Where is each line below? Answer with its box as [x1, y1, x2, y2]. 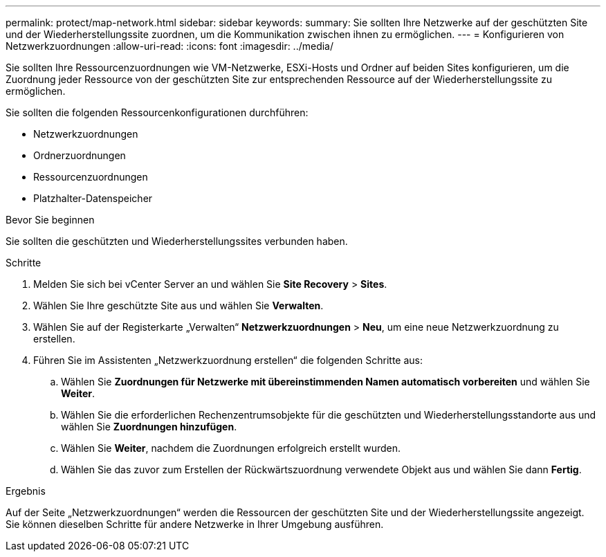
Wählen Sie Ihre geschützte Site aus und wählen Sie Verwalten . [33, 300, 324, 311]
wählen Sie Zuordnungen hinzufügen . [61, 421, 237, 432]
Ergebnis [6, 485, 46, 497]
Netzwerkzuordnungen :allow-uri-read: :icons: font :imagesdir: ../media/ [6, 40, 334, 52]
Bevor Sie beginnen [6, 214, 95, 226]
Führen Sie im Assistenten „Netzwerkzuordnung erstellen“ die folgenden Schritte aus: [33, 354, 423, 366]
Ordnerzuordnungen [33, 149, 126, 161]
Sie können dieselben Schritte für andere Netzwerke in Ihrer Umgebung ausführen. [6, 518, 384, 530]
